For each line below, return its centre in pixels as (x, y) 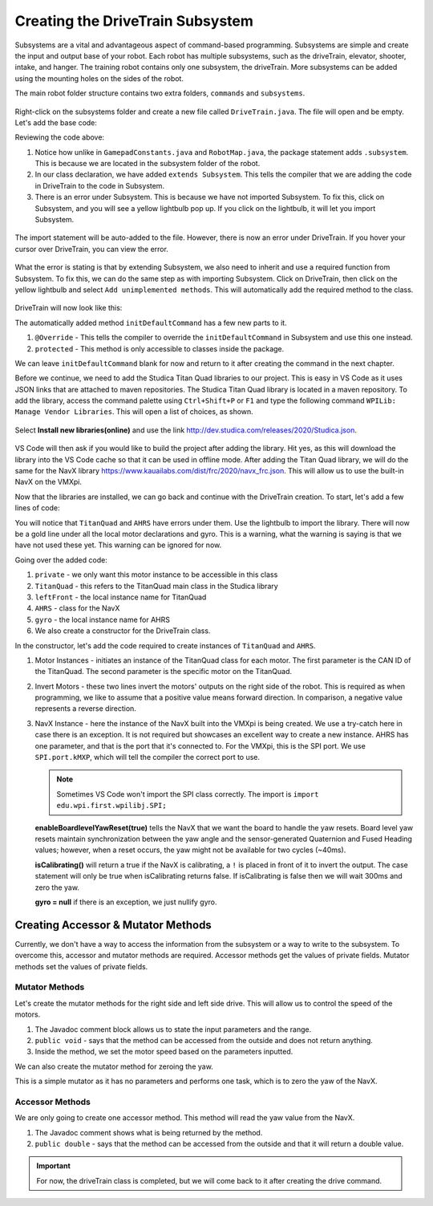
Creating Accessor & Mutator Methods (113, 925)
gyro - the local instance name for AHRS (102, 619)
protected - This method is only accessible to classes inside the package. (160, 348)
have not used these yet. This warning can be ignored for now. (118, 545)
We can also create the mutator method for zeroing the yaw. (114, 1066)
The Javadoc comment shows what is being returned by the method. (149, 1132)
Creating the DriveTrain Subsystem (134, 21)
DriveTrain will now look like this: (69, 308)
